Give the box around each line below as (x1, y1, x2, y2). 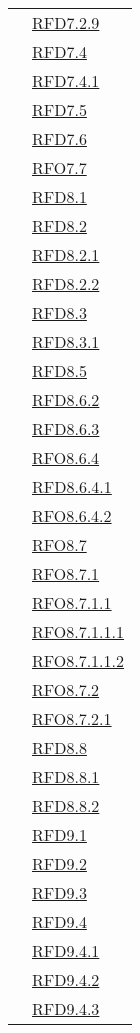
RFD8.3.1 (32, 330, 100, 353)
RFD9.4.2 (32, 968, 100, 991)
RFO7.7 (32, 156, 87, 179)
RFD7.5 (32, 98, 87, 121)
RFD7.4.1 (32, 69, 100, 92)
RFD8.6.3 (32, 417, 100, 440)
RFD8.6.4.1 (32, 475, 112, 498)
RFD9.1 (32, 823, 87, 846)
